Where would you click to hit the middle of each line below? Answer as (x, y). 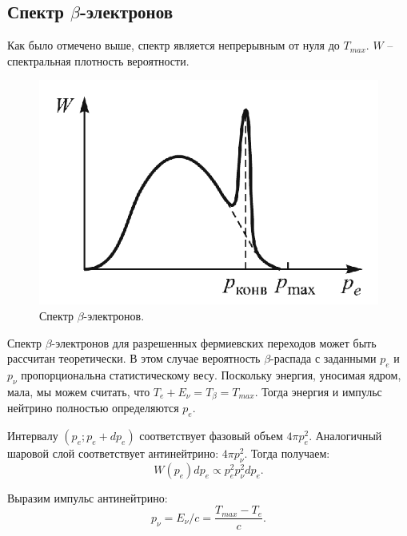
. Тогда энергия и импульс (318, 391)
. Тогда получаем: (287, 453)
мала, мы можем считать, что (79, 391)
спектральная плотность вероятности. (98, 60)
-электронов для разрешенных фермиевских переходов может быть (214, 342)
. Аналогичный (345, 436)
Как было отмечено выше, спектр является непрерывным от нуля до (174, 45)
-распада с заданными (323, 358)
